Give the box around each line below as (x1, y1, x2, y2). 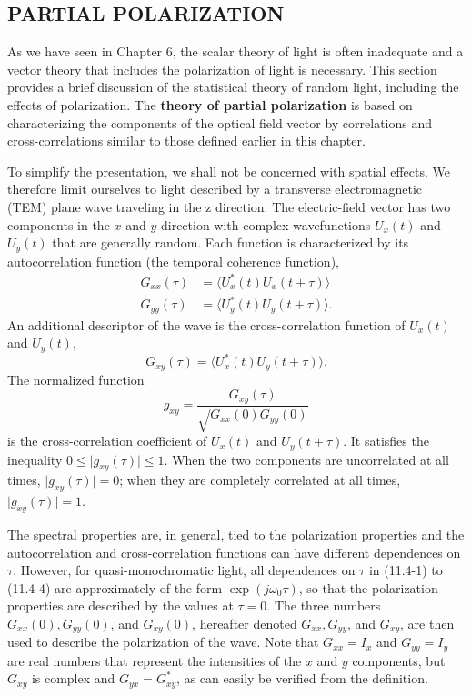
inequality (7, 449, 63, 469)
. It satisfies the (343, 431, 429, 450)
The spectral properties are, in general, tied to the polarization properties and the (7, 525, 465, 544)
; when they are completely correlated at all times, (119, 470, 401, 489)
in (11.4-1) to (368, 560, 443, 580)
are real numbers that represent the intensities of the (7, 651, 302, 670)
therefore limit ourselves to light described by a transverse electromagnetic (7, 179, 423, 198)
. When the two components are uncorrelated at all (164, 449, 449, 469)
